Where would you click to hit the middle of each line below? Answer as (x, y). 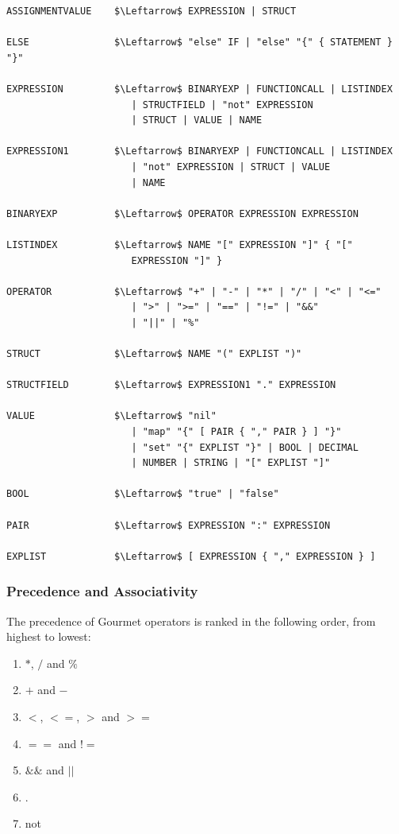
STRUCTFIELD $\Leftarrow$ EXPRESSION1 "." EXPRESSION (171, 385)
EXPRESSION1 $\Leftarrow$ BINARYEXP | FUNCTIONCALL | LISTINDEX (199, 151)
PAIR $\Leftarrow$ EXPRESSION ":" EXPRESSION (169, 525)
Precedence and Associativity (102, 591)
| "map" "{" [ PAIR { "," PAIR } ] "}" (236, 432)
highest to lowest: (49, 636)
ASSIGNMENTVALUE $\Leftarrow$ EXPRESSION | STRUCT (152, 11)
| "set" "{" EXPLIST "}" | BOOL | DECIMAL (245, 447)
